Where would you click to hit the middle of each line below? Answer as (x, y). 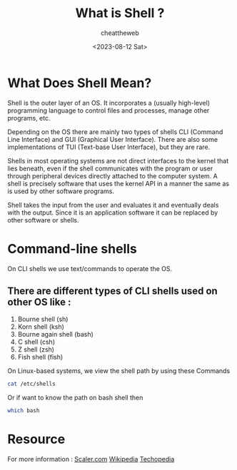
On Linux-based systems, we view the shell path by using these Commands (119, 371)
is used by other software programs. (61, 191)
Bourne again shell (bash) (56, 334)
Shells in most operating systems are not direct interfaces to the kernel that (118, 160)
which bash (24, 411)
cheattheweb (120, 33)
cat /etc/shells (31, 384)
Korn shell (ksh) (41, 327)
